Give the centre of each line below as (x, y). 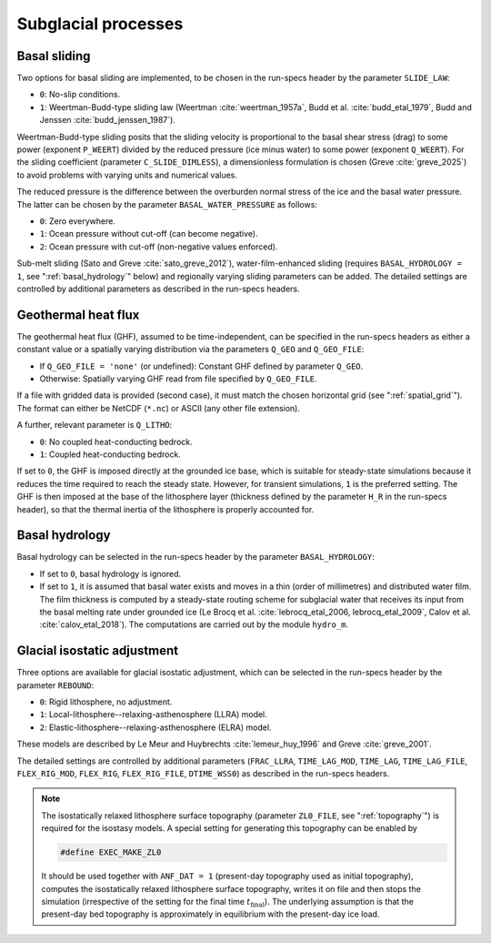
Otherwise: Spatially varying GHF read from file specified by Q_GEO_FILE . (178, 379)
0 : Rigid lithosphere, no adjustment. (106, 702)
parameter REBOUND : (55, 685)
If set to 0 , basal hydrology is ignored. (110, 573)
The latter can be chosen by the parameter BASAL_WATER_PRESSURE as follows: (167, 204)
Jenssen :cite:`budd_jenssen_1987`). (108, 120)
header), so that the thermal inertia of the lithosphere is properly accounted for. (165, 509)
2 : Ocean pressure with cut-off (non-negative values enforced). (159, 247)
